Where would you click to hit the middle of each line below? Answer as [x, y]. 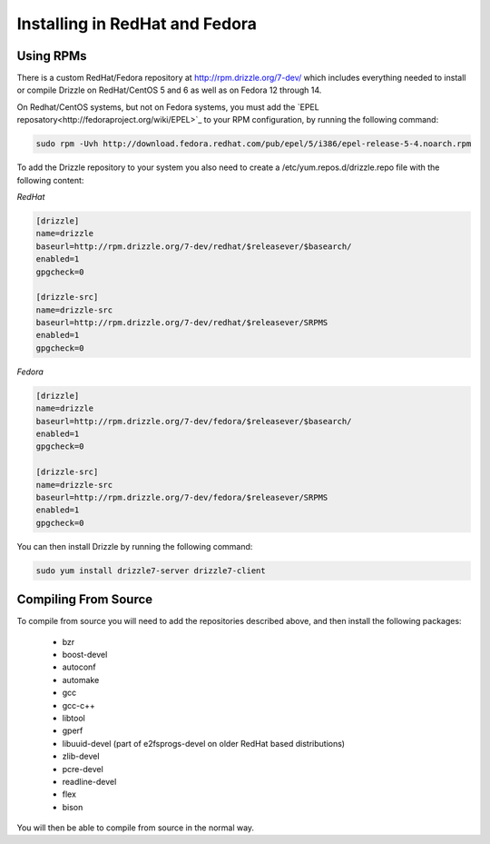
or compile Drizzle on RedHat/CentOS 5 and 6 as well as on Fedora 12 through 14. [169, 90]
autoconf [79, 667]
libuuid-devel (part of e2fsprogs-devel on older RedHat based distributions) [203, 743]
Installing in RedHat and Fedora [137, 24]
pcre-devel [83, 769]
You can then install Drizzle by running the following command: [135, 546]
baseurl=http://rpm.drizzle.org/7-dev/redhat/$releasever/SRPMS [182, 323]
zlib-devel [81, 756]
